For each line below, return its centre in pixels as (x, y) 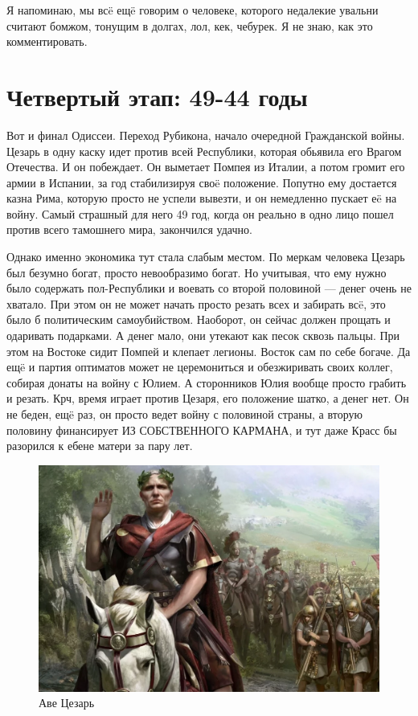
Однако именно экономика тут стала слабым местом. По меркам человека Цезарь (206, 257)
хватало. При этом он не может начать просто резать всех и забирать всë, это (196, 303)
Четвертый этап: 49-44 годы (157, 96)
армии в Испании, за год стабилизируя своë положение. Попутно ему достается (202, 182)
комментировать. (47, 41)
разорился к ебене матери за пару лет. (100, 446)
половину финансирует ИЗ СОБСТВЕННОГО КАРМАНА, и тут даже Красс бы (202, 430)
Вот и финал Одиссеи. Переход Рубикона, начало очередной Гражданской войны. (206, 135)
